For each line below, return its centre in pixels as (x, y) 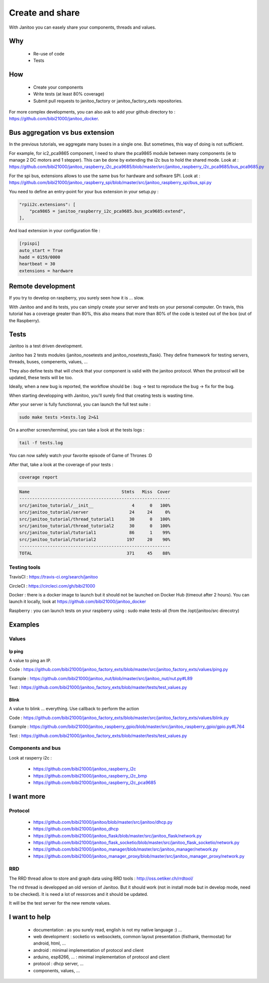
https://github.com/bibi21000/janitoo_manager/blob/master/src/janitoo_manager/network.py (126, 849)
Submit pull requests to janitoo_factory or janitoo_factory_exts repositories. (108, 101)
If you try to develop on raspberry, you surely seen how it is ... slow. (76, 298)
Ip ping (16, 651)
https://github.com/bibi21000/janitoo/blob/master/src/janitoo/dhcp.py (103, 822)
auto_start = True (41, 250)
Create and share (44, 13)
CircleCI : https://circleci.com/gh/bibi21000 (52, 586)
